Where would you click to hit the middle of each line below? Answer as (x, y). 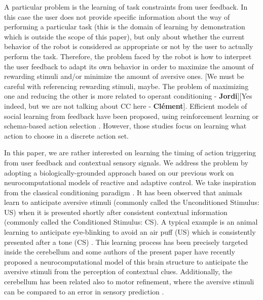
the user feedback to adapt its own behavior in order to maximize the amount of (129, 66)
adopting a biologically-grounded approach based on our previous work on (119, 172)
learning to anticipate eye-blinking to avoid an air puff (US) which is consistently (130, 232)
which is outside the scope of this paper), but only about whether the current (124, 36)
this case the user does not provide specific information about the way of (117, 16)
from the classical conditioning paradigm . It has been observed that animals (123, 192)
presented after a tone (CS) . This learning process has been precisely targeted (126, 242)
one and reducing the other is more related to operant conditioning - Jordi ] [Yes (128, 96)
